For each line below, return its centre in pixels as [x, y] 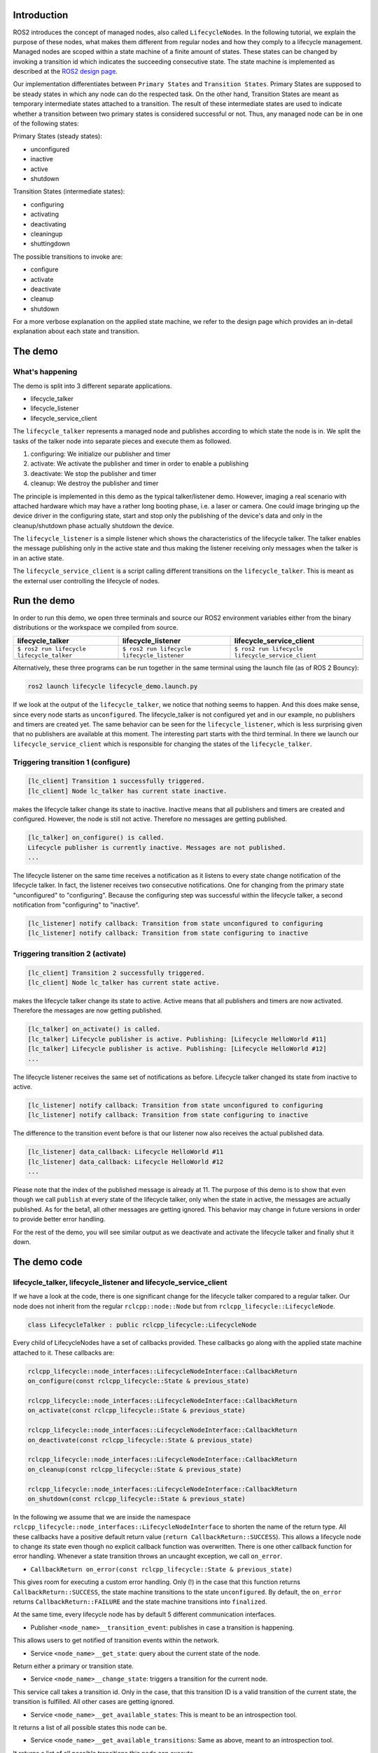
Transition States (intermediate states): [69, 191]
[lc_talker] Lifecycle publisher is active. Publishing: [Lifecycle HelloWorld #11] [177, 1039]
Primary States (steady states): [58, 136]
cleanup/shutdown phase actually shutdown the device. [93, 525]
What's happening [45, 372]
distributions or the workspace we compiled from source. [96, 627]
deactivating [48, 224]
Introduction [41, 15]
